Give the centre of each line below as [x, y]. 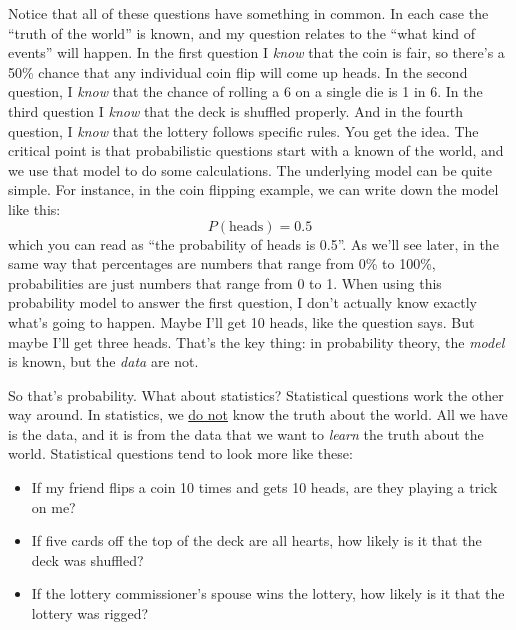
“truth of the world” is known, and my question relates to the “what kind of [242, 32]
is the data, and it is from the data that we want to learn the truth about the [246, 433]
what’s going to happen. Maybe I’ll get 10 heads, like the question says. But [241, 321]
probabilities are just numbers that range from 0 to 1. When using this [225, 282]
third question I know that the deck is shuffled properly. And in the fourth [236, 110]
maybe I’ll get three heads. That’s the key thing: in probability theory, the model [256, 341]
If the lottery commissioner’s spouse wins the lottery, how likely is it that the [268, 593]
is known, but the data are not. [103, 361]
